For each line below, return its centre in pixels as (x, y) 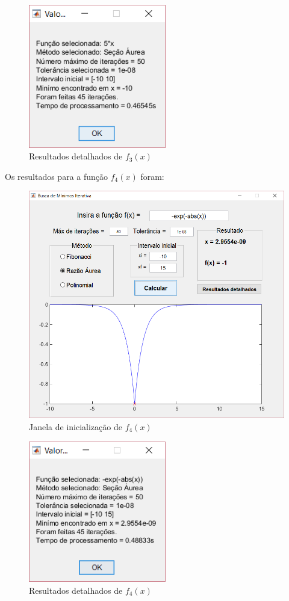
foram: (152, 176)
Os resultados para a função (57, 176)
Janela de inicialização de (76, 426)
